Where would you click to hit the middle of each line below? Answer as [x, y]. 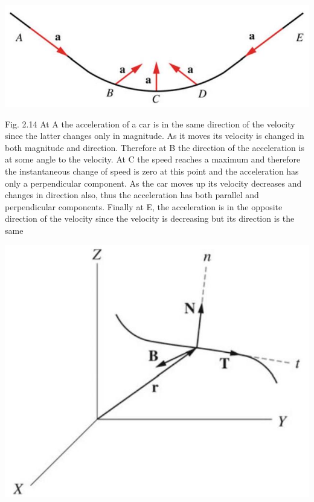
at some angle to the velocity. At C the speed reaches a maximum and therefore [153, 159]
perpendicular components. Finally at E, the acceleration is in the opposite [144, 206]
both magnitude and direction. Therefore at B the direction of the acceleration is [155, 147]
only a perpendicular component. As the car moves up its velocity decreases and [153, 183]
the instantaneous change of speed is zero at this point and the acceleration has [152, 171]
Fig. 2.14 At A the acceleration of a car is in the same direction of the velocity [150, 124]
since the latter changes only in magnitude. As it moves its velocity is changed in [155, 136]
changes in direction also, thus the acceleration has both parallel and [132, 195]
